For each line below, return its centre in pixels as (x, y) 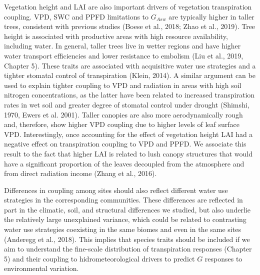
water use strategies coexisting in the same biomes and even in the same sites (122, 229)
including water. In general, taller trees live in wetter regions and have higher (122, 46)
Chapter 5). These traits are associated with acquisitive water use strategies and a (130, 65)
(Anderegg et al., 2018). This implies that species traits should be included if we (127, 239)
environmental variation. (41, 268)
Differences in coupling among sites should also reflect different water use (116, 190)
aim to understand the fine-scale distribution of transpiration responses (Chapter (128, 249)
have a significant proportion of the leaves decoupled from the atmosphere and (124, 163)
